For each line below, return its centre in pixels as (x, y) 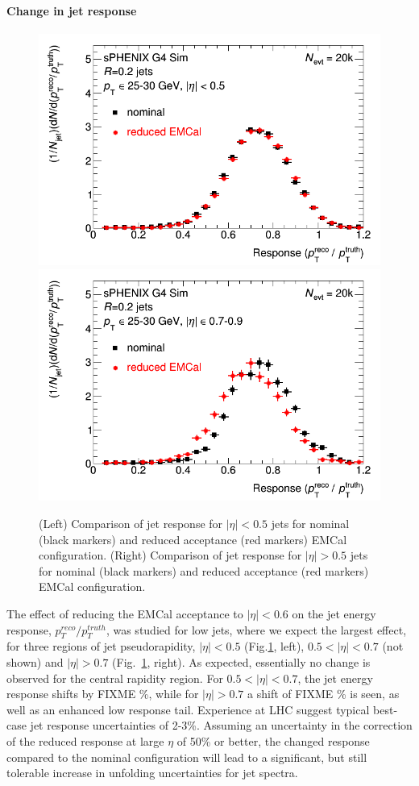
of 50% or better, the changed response (273, 740)
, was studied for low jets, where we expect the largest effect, (256, 629)
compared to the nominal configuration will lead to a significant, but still (187, 757)
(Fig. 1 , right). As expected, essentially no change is (241, 662)
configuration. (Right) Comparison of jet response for (170, 555)
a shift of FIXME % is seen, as (324, 694)
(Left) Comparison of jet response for (131, 524)
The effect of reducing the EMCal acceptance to (125, 614)
